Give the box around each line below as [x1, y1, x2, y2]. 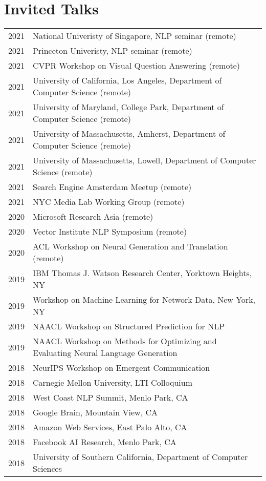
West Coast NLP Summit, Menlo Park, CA [33, 391, 188, 404]
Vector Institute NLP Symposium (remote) [33, 225, 187, 238]
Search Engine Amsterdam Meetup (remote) [33, 181, 192, 193]
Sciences [33, 463, 62, 475]
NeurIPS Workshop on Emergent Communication [33, 362, 210, 374]
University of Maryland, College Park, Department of [33, 101, 224, 113]
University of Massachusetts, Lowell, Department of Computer [33, 154, 256, 166]
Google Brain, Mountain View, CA [33, 406, 158, 419]
